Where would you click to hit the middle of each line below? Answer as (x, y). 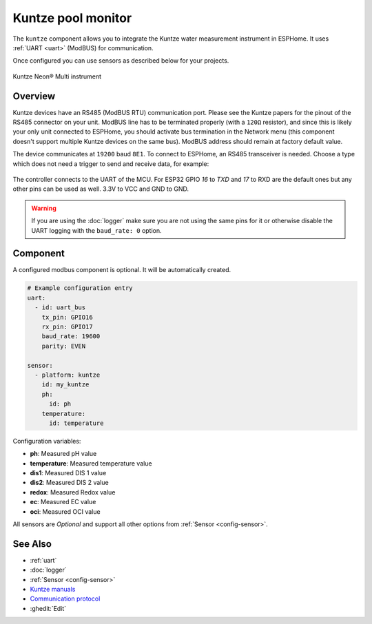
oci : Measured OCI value (65, 511)
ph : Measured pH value (63, 454)
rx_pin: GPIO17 (67, 326)
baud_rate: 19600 (71, 336)
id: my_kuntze (65, 385)
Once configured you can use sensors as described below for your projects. (121, 61)
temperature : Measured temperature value (91, 463)
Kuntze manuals (53, 590)
